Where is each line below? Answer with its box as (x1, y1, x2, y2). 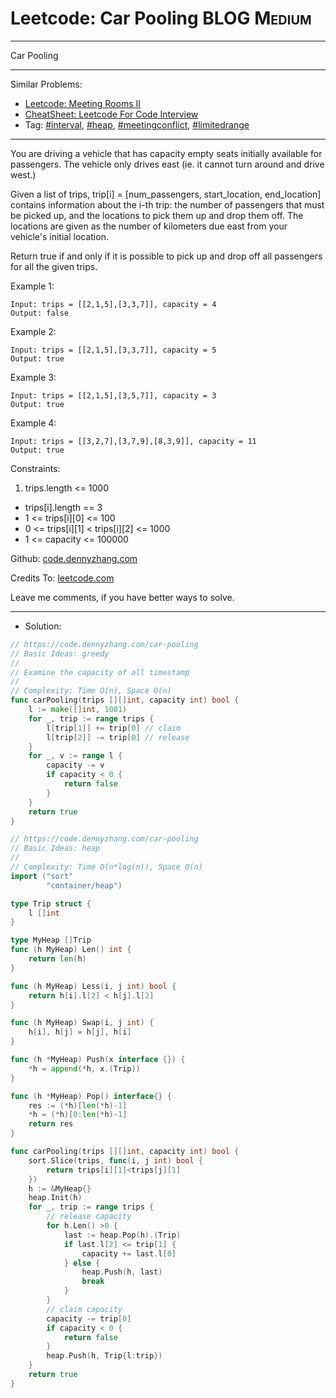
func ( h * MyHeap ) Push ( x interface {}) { (10, 1055, 186, 1065)
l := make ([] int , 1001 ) (28, 705, 128, 715)
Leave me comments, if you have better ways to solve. (10, 591, 235, 603)
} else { (63, 1258, 101, 1268)
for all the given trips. (10, 260, 98, 272)
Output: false (10, 308, 70, 318)
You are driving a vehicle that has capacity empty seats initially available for (10, 147, 323, 159)
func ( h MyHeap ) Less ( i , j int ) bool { (10, 981, 177, 991)
